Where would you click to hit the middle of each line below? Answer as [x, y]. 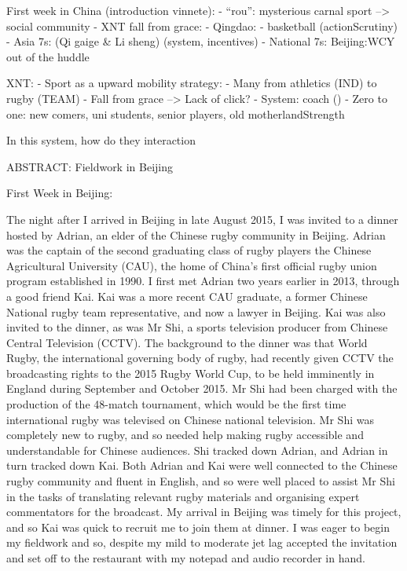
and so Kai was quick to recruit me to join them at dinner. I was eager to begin [198, 527]
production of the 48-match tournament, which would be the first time [176, 404]
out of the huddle [48, 56]
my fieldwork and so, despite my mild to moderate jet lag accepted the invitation [202, 542]
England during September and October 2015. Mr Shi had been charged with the [202, 388]
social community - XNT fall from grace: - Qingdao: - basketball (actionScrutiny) [202, 26]
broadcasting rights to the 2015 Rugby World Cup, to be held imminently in [191, 373]
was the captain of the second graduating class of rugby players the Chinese [189, 250]
